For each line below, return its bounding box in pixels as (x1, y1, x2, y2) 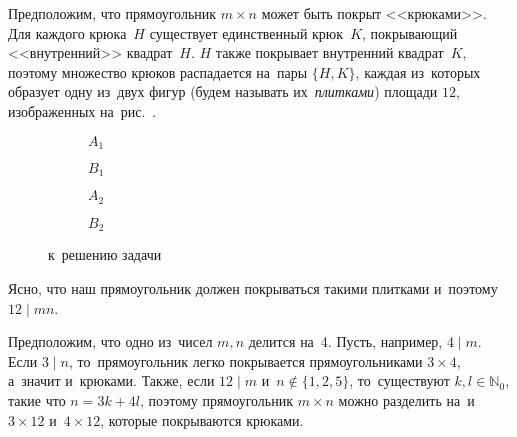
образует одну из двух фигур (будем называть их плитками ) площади (8, 81, 438, 102)
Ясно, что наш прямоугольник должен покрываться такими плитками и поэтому (8, 277, 498, 298)
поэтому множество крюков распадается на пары (8, 61, 308, 82)
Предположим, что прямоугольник (8, 3, 217, 23)
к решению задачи (48, 244, 162, 265)
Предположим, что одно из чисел (8, 331, 213, 352)
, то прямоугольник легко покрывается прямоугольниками (68, 350, 423, 371)
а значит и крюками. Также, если (8, 370, 215, 391)
